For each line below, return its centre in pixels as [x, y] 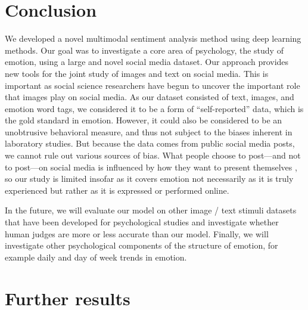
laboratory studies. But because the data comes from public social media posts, [150, 143]
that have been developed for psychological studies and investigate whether [142, 222]
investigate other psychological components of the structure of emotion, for [141, 245]
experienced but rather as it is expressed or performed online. [117, 190]
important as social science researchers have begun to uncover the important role [153, 85]
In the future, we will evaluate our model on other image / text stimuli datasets [151, 210]
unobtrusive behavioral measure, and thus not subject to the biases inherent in [149, 131]
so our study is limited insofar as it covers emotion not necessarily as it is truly [149, 179]
